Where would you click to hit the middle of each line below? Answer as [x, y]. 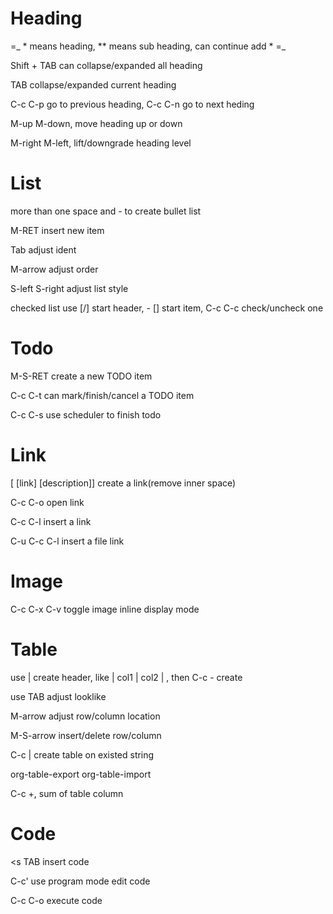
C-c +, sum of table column [67, 793]
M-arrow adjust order [54, 269]
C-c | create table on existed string [82, 754]
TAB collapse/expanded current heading [93, 84]
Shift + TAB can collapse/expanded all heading [106, 65]
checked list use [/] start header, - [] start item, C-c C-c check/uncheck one [167, 308]
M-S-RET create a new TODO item [81, 376]
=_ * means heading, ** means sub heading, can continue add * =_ [148, 46]
